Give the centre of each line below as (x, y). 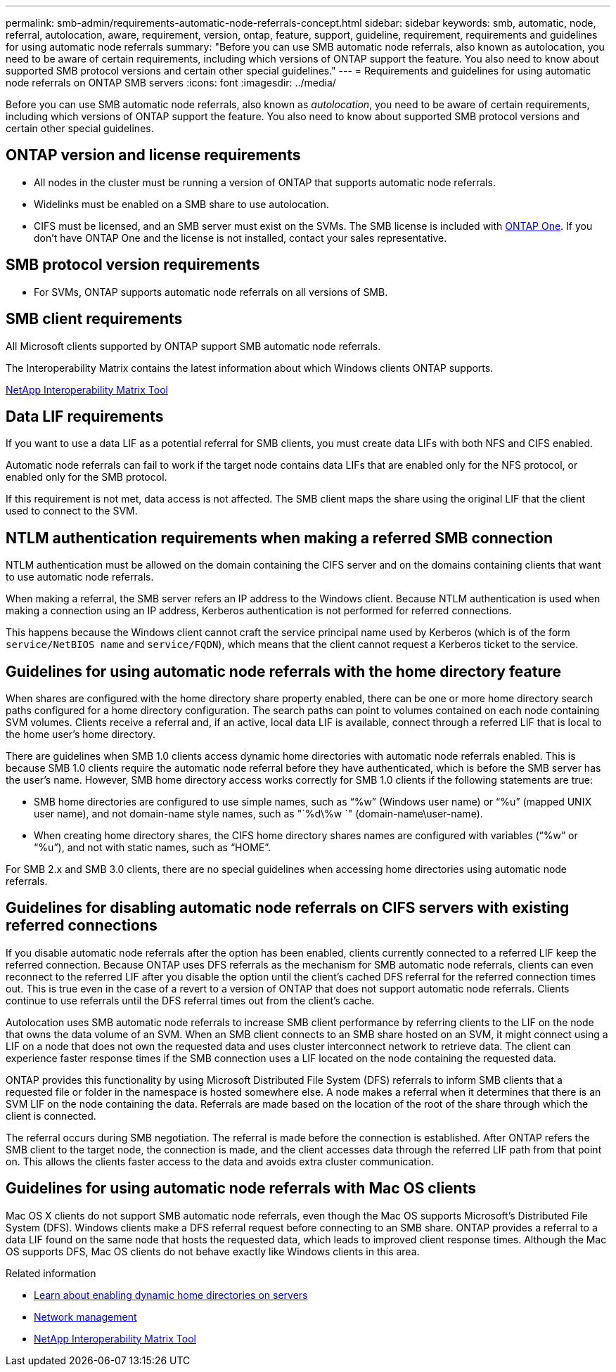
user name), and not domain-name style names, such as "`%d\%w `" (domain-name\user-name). (258, 814)
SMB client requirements (94, 319)
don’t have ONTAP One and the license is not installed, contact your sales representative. (240, 238)
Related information (51, 1273)
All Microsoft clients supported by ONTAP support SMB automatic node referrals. (193, 346)
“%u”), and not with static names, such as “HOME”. (153, 848)
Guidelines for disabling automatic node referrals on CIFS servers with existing (288, 908)
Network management (85, 1316)
